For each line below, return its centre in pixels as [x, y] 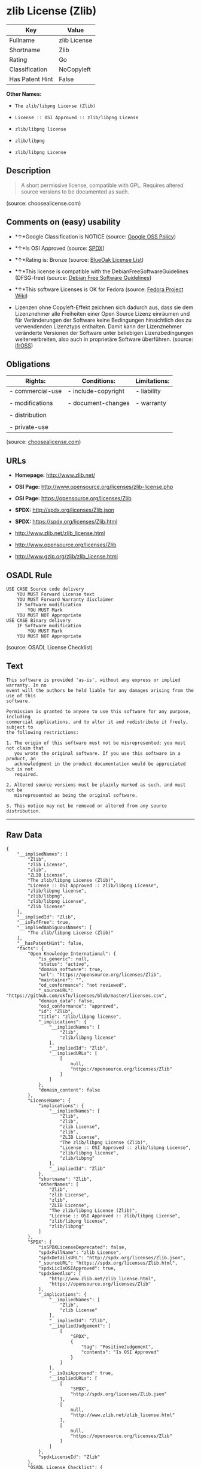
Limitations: [153, 381]
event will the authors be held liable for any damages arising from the [100, 690]
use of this [21, 696]
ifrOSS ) [24, 345]
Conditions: [98, 381]
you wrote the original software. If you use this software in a [97, 753]
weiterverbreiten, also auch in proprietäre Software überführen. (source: [104, 339]
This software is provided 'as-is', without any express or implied [93, 680]
